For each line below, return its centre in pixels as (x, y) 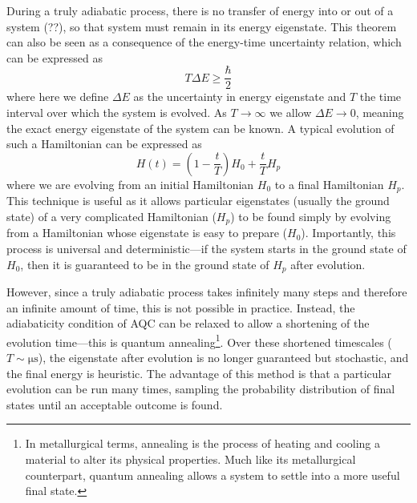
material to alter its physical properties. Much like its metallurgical (190, 459)
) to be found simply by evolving (311, 216)
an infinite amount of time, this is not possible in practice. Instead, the (181, 307)
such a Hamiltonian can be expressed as (104, 144)
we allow (291, 113)
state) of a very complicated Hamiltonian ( (111, 216)
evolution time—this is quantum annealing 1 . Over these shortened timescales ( (199, 340)
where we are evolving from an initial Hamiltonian (130, 184)
